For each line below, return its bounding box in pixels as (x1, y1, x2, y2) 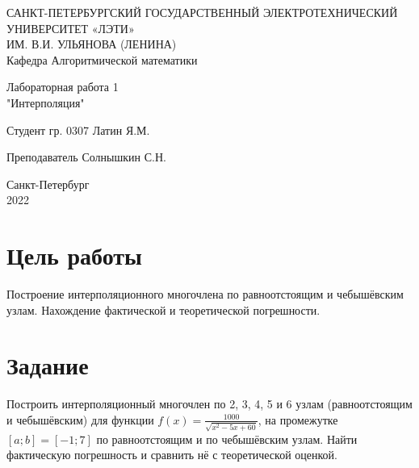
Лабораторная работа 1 (6, 78, 119, 95)
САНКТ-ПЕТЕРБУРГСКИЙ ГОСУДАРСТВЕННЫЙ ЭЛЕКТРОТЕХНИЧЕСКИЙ (6, 4, 398, 20)
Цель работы (6, 239, 142, 272)
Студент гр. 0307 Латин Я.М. (6, 121, 150, 138)
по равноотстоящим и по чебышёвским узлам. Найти (96, 430, 358, 447)
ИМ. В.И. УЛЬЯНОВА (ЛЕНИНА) (6, 36, 177, 52)
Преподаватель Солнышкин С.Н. (6, 148, 166, 165)
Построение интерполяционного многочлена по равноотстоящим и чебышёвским (6, 286, 404, 303)
